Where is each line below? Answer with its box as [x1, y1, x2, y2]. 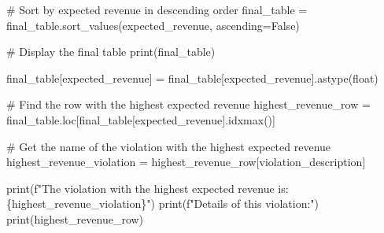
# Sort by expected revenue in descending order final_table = [6, 2, 308, 17]
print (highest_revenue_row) [6, 210, 144, 227]
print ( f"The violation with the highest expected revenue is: [6, 179, 289, 196]
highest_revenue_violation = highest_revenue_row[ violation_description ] [6, 153, 366, 170]
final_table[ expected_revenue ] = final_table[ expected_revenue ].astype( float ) [6, 69, 378, 86]
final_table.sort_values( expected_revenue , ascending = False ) [6, 17, 300, 33]
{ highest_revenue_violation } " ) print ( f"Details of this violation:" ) [6, 195, 319, 212]
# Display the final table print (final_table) [6, 43, 216, 60]
